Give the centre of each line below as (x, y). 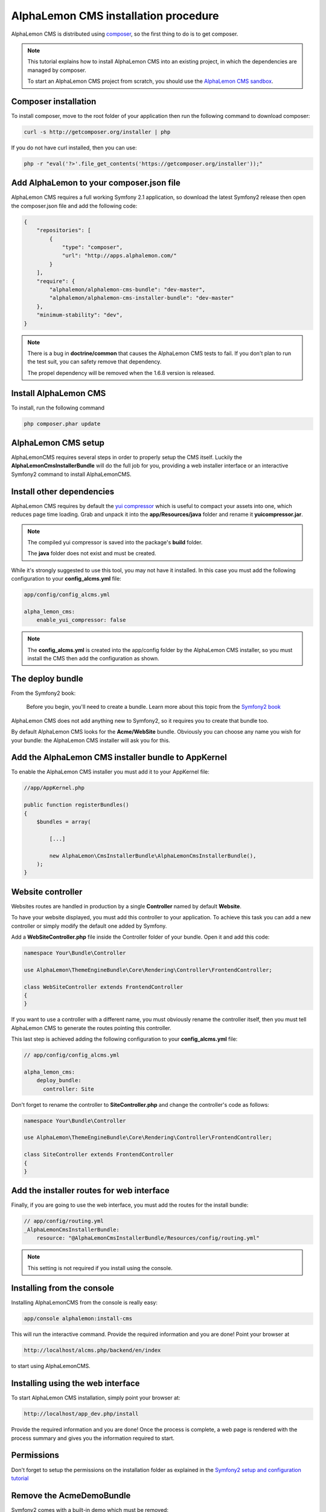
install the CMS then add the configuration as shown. (93, 659)
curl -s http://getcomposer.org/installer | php (97, 132)
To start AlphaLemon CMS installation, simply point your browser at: (96, 1398)
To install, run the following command (58, 408)
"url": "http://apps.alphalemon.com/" (120, 256)
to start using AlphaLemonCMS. (51, 1366)
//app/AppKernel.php (54, 788)
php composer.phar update (62, 424)
